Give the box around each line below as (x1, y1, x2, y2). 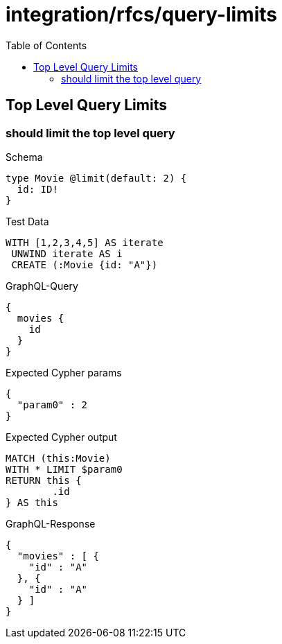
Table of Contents (6, 39, 87, 51)
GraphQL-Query (6, 279, 78, 292)
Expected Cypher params (6, 366, 122, 378)
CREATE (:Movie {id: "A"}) (11, 259, 158, 270)
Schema (6, 150, 43, 163)
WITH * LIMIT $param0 (6, 463, 123, 475)
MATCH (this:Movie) (6, 452, 111, 464)
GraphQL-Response (6, 517, 96, 530)
